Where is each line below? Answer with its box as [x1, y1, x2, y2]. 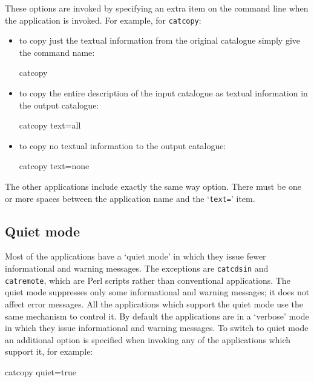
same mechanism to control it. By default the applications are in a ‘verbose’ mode [5, 309, 309, 322]
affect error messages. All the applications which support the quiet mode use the [5, 297, 303, 310]
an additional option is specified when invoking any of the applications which [5, 333, 291, 346]
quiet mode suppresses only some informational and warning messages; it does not [5, 286, 310, 298]
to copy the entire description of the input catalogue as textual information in [19, 87, 308, 99]
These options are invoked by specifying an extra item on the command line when [5, 2, 309, 14]
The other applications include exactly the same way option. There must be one [5, 180, 301, 192]
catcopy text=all [19, 119, 81, 132]
